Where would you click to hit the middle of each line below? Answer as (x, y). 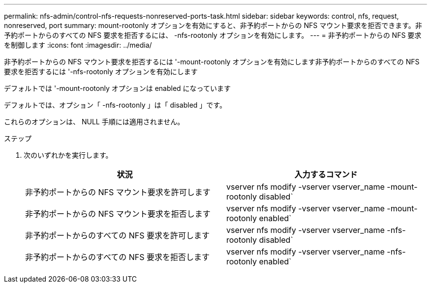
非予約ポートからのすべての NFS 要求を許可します (118, 235)
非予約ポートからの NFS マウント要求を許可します (118, 192)
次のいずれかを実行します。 (68, 155)
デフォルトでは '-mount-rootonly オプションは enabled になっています (117, 88)
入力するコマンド (326, 174)
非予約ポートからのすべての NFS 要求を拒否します (118, 257)
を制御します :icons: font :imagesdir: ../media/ (78, 45)
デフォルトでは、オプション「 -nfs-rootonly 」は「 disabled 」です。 (115, 105)
